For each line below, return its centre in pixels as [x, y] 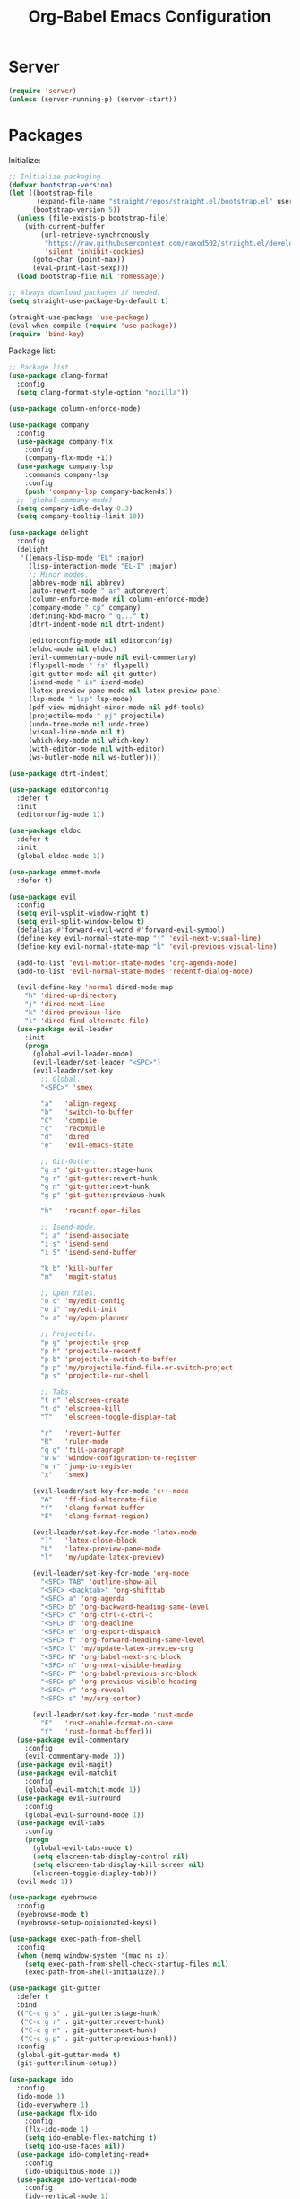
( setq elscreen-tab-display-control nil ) [111, 1856]
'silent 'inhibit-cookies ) [94, 252]
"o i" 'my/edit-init [79, 1310]
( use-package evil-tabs [60, 1823]
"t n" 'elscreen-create [85, 1401]
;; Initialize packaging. [56, 177]
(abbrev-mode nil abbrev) [77, 583]
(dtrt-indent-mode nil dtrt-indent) [97, 624]
